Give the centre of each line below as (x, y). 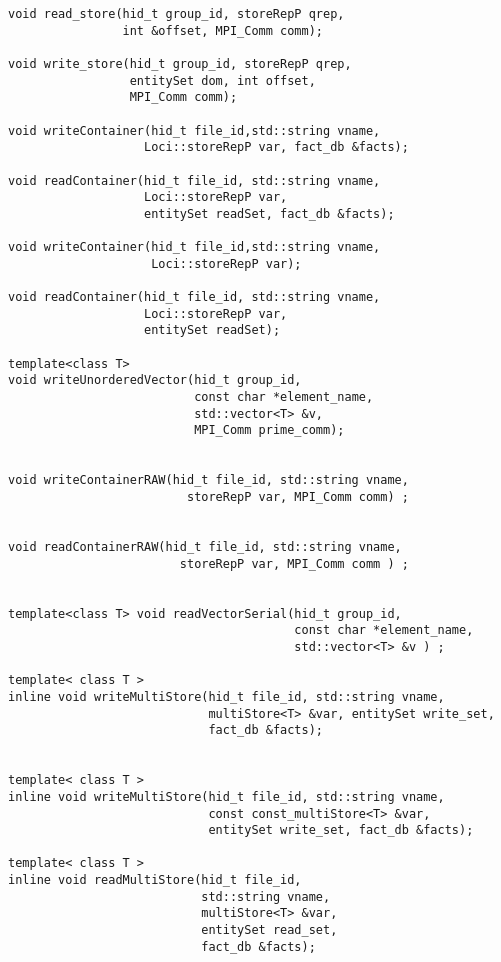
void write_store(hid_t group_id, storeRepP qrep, (180, 63)
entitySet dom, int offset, (222, 80)
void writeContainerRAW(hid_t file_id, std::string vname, (208, 480)
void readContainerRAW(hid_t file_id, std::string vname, (205, 547)
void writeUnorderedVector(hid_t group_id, (155, 380)
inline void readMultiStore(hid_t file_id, (155, 880)
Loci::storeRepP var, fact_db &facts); (276, 147)
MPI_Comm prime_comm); (269, 430)
